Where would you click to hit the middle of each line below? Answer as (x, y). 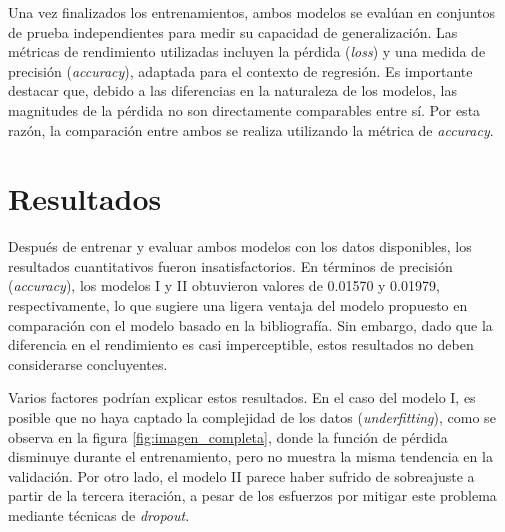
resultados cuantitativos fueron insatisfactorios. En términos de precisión (230, 265)
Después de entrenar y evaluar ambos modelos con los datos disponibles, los (240, 246)
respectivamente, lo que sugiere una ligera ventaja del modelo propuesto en (238, 305)
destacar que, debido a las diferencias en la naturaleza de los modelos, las (232, 90)
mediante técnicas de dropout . (99, 515)
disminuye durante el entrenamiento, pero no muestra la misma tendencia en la (250, 456)
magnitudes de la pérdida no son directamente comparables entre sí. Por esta (244, 109)
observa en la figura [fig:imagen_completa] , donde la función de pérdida (228, 436)
